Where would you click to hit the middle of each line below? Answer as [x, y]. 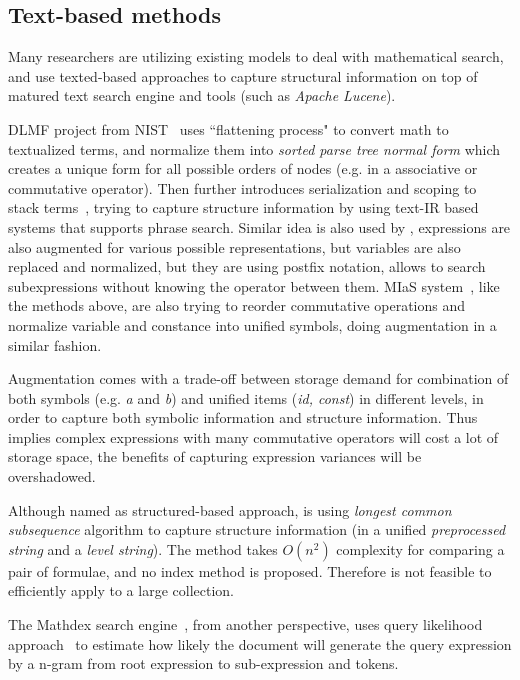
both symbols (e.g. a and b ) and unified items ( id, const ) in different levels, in [246, 397]
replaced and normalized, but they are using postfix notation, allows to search [247, 266]
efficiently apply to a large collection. [121, 590]
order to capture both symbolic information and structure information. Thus [243, 417]
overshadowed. [52, 476]
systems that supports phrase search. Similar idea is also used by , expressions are [259, 226]
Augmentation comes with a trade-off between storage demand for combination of [258, 378]
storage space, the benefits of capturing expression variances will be [215, 456]
